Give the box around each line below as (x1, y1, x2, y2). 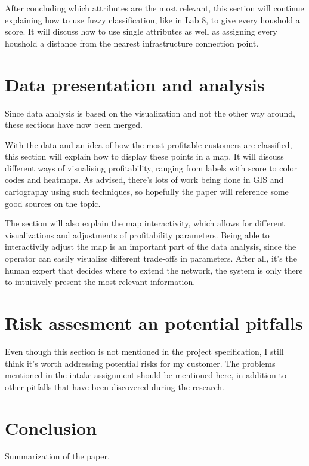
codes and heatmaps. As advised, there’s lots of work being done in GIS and (5, 173, 284, 186)
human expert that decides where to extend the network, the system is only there (5, 263, 303, 276)
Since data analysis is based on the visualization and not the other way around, (5, 106, 295, 119)
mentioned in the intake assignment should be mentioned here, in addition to (5, 369, 287, 381)
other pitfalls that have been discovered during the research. (5, 380, 224, 393)
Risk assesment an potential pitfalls (5, 311, 303, 335)
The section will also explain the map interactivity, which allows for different (5, 217, 285, 229)
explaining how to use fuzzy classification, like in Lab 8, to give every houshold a (5, 13, 300, 26)
